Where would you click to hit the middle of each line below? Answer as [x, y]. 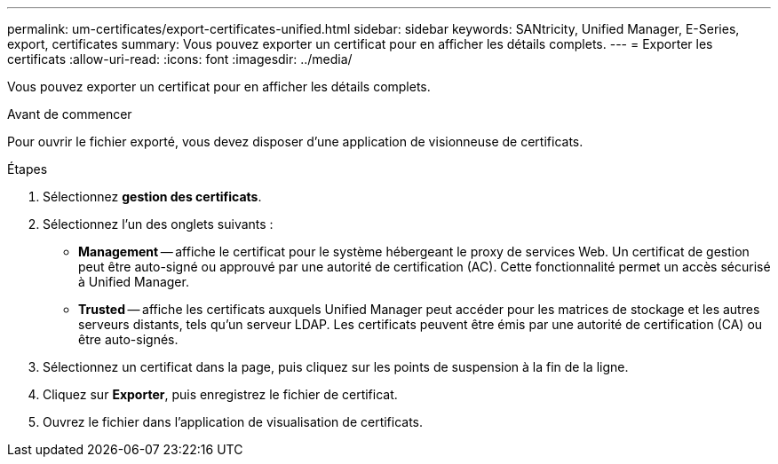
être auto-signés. [128, 339]
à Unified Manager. [134, 282]
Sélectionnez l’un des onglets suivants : [158, 224]
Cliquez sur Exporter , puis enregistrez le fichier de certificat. [220, 394]
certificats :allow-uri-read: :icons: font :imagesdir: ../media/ [180, 59]
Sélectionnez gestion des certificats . [152, 197]
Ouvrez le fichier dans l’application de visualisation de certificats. [233, 422]
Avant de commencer [70, 114]
